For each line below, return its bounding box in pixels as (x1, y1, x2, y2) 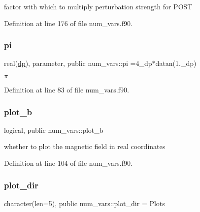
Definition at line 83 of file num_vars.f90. (4, 85, 129, 94)
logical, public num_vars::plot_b (4, 124, 103, 135)
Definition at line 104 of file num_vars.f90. (4, 158, 133, 168)
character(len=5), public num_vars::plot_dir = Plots (4, 198, 165, 208)
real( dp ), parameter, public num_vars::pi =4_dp (4, 58, 152, 68)
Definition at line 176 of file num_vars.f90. (4, 18, 133, 28)
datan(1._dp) (155, 58, 197, 68)
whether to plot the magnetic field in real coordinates (4, 141, 166, 151)
